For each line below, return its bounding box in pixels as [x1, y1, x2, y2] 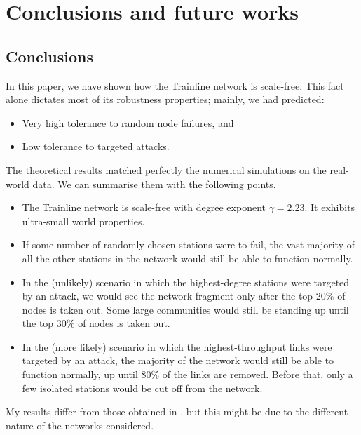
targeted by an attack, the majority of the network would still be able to [22, 353, 334, 368]
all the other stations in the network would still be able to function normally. [22, 250, 353, 265]
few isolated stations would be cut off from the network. [22, 380, 263, 395]
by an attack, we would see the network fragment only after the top [22, 288, 313, 303]
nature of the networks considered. [6, 417, 154, 432]
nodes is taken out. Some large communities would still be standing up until [22, 302, 349, 316]
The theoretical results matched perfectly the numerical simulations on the [6, 162, 327, 177]
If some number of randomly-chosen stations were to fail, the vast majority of [22, 237, 355, 252]
